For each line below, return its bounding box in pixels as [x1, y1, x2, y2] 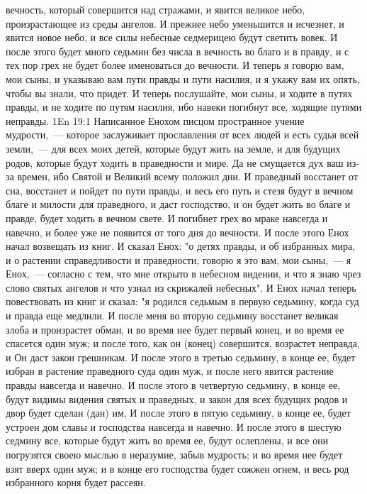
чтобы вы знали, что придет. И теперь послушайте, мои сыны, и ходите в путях [6, 85, 353, 100]
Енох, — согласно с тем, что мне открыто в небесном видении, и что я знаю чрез [6, 266, 361, 281]
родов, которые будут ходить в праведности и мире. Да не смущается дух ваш [6, 155, 344, 170]
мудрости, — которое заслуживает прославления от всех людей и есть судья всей [6, 127, 359, 142]
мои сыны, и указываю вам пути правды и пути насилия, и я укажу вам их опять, [6, 71, 360, 86]
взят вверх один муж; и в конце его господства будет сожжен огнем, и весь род [6, 461, 349, 476]
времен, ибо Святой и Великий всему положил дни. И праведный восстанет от [17, 169, 358, 184]
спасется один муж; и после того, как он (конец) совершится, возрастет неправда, [6, 336, 360, 351]
